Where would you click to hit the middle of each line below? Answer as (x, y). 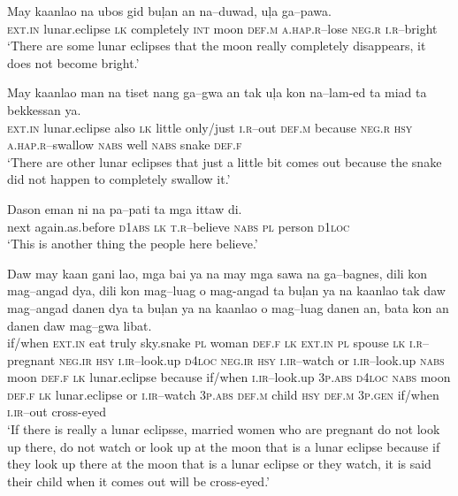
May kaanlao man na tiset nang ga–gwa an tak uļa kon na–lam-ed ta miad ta (217, 92)
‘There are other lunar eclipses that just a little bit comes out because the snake (225, 161)
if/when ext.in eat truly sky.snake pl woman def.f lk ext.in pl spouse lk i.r (215, 343)
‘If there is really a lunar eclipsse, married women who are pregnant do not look (224, 429)
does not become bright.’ (73, 62)
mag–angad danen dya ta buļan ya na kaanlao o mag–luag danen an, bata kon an (228, 307)
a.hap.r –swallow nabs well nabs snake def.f (125, 145)
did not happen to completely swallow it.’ (119, 179)
